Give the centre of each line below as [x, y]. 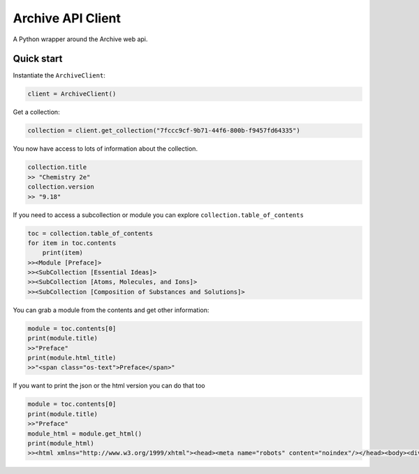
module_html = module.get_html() [85, 434]
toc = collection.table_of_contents [90, 233]
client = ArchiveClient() [72, 94]
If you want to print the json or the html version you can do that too [109, 386]
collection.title [57, 167]
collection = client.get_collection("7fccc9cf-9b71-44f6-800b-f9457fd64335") [164, 131]
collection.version [61, 187]
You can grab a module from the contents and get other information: [111, 310]
